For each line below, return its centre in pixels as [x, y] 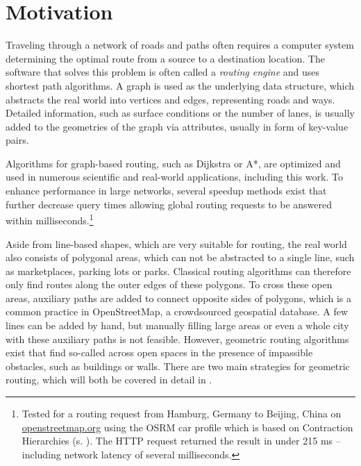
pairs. [17, 140]
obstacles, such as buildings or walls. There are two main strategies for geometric [178, 366]
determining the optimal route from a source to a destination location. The [165, 58]
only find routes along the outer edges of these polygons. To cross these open [169, 284]
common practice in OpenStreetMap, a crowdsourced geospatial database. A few [177, 311]
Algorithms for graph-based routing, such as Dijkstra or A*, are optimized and [173, 163]
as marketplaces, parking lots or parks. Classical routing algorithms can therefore [178, 271]
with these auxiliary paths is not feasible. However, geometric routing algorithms [177, 339]
